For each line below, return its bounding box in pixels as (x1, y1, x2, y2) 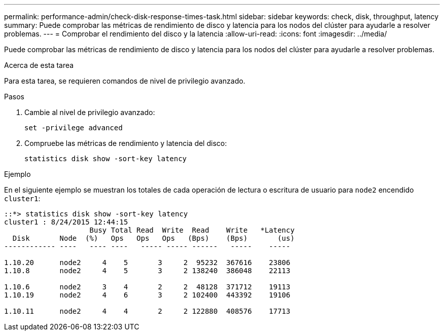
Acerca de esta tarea (4, 61, 74, 69)
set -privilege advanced (24, 124, 123, 132)
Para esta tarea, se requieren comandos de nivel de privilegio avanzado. (4, 77, 245, 85)
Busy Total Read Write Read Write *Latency (89, 226, 295, 234)
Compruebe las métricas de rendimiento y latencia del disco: (24, 139, 227, 147)
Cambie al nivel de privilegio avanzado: (24, 108, 155, 117)
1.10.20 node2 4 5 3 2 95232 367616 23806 (4, 258, 290, 267)
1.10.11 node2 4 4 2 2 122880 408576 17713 (4, 307, 290, 315)
